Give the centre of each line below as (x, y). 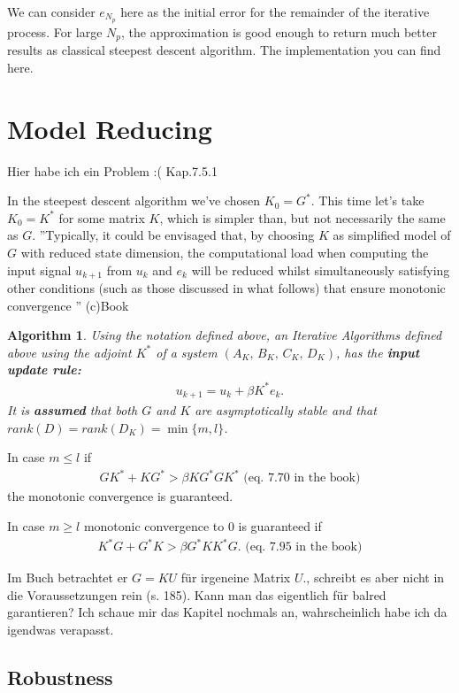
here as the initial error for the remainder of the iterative (275, 12)
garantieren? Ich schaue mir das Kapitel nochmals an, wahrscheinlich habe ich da (227, 612)
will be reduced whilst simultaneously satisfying (321, 269)
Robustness (60, 677)
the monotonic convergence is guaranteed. (120, 496)
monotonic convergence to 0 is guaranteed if (203, 525)
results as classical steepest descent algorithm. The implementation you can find (224, 50)
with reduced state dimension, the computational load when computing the (225, 252)
